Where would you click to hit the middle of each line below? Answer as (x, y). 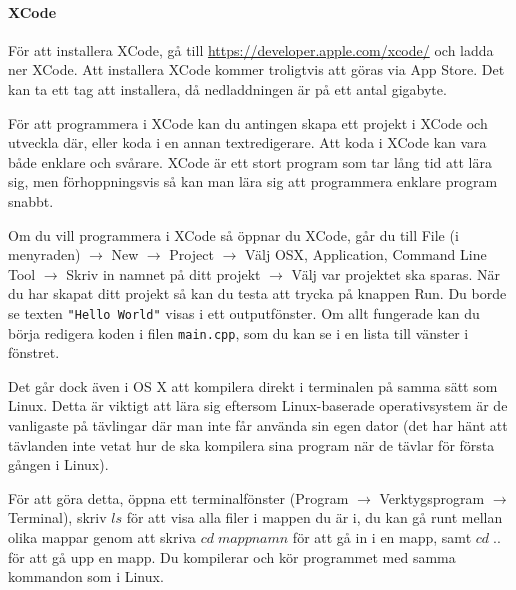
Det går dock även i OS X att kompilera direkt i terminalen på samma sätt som (253, 385)
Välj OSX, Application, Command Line (365, 254)
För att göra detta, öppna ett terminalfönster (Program (178, 497)
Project (191, 254)
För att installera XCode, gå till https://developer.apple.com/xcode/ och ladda (251, 49)
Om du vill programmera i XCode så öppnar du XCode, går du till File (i (233, 234)
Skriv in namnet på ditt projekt (163, 273)
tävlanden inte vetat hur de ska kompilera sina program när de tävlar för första (251, 444)
